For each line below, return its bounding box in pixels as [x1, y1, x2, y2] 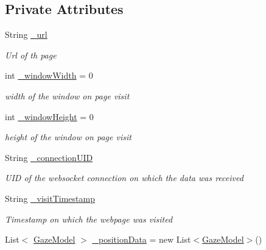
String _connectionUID [5, 151, 93, 163]
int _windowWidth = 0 [5, 69, 93, 82]
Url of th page [5, 48, 57, 61]
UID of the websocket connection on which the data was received [5, 171, 243, 184]
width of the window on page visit [5, 89, 130, 102]
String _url [5, 28, 47, 41]
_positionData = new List [92, 233, 191, 246]
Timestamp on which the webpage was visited [5, 212, 173, 225]
